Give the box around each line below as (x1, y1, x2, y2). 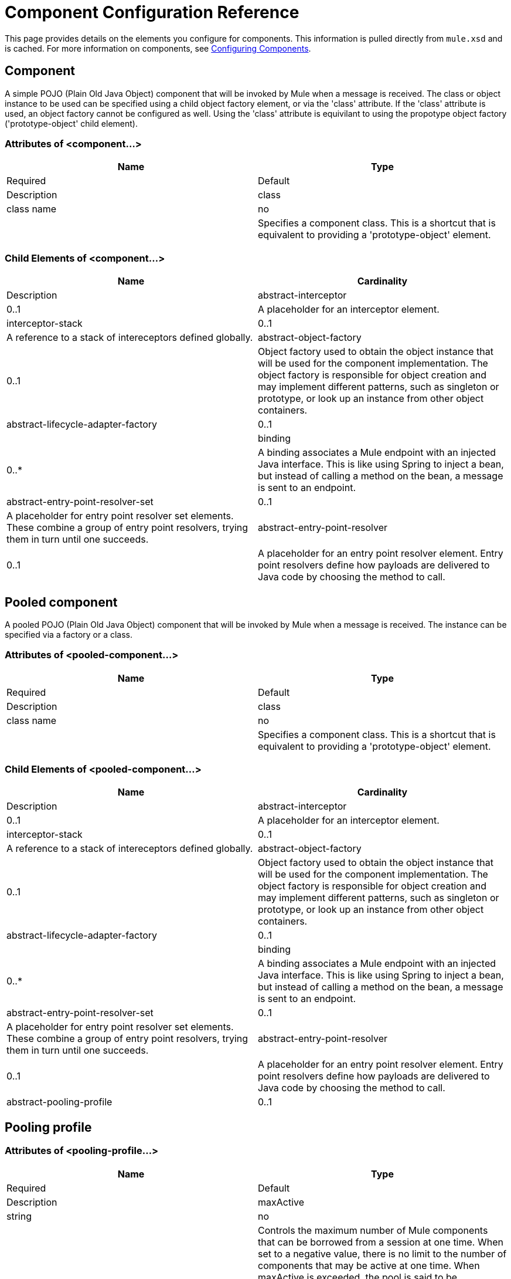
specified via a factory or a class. (5, 629, 133, 639)
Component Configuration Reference (5, 2, 299, 22)
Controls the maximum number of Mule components (258, 1224, 488, 1236)
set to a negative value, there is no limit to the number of (258, 1247, 507, 1260)
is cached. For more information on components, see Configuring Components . (5, 43, 311, 53)
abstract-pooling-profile (6, 1096, 113, 1108)
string (6, 1210, 32, 1222)
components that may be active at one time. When (258, 1259, 480, 1271)
